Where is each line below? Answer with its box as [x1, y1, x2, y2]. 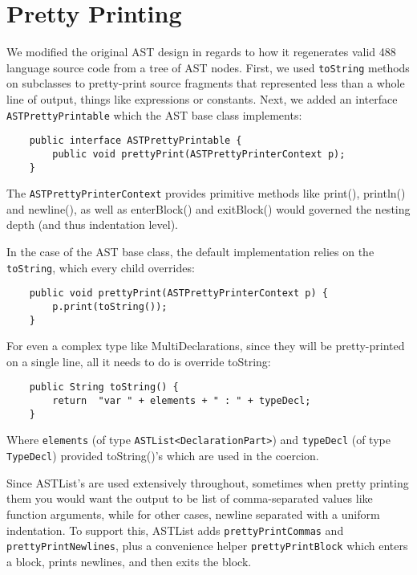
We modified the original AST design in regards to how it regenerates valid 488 [6, 43, 396, 60]
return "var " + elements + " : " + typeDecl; [52, 395, 311, 407]
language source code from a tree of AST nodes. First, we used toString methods [6, 59, 410, 75]
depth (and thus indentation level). [6, 216, 179, 233]
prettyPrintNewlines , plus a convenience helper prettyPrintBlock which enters [6, 537, 408, 554]
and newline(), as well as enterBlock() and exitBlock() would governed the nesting [6, 200, 411, 217]
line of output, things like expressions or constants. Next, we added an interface [6, 90, 398, 107]
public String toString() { [29, 381, 179, 394]
